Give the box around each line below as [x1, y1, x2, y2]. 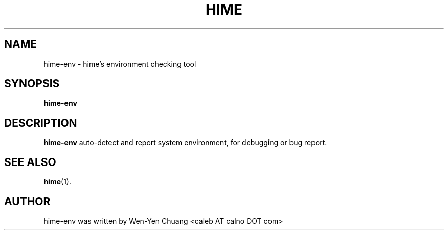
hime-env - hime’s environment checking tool [43, 59, 196, 68]
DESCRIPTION [4, 116, 77, 129]
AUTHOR [4, 195, 51, 208]
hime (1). [43, 177, 71, 186]
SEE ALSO [4, 155, 56, 169]
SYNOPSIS [4, 77, 60, 90]
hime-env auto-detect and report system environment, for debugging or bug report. [43, 138, 327, 147]
